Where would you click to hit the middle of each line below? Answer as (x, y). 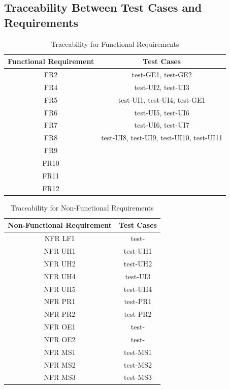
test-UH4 (138, 289)
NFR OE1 (60, 327)
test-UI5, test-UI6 (162, 112)
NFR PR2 (60, 314)
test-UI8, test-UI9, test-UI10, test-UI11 (162, 138)
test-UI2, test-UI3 (162, 87)
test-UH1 (138, 251)
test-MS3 (138, 377)
